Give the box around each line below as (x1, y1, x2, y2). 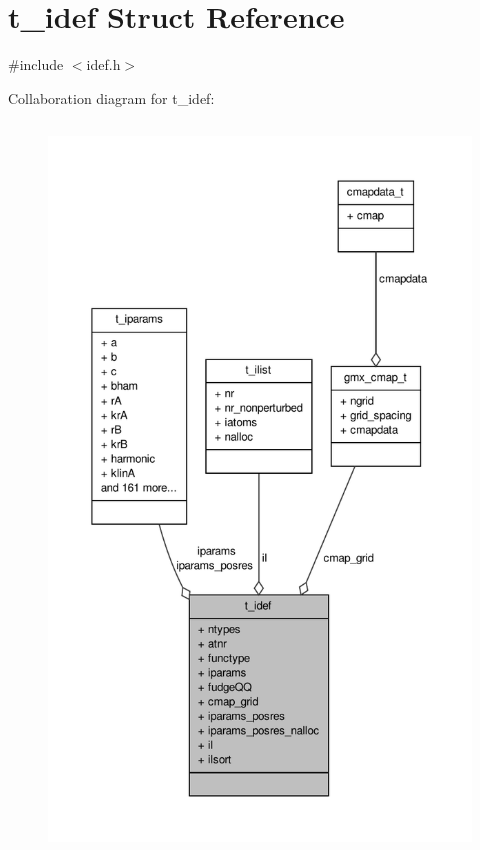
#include (8, 54, 64, 75)
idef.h (86, 54, 121, 75)
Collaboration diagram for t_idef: (8, 87, 215, 108)
